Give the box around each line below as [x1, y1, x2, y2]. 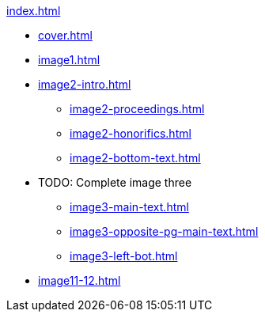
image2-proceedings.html [70, 102, 205, 115]
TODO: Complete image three [38, 176, 192, 189]
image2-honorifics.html [70, 127, 191, 140]
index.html [6, 4, 61, 17]
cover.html [38, 28, 93, 42]
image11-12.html [38, 274, 121, 287]
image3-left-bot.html [70, 249, 178, 263]
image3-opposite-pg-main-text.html [70, 225, 259, 238]
